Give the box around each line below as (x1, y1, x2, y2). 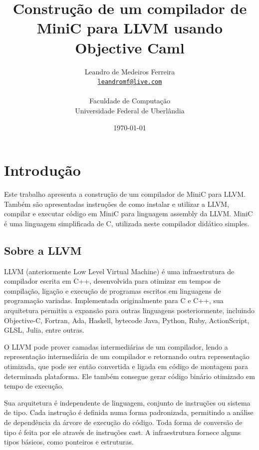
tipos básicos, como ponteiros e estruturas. (4, 437, 134, 447)
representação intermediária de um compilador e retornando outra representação (4, 351, 250, 362)
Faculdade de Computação (89, 95, 170, 106)
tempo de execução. (4, 381, 64, 391)
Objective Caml (75, 37, 185, 57)
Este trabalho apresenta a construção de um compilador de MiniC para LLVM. (4, 189, 246, 199)
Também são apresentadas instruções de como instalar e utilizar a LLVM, (4, 198, 229, 209)
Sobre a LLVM (4, 242, 82, 258)
